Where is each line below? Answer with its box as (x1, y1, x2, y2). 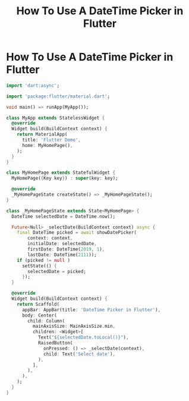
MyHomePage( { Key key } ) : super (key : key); (11, 176, 118, 181)
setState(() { (21, 263, 58, 269)
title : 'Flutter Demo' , (21, 137, 81, 143)
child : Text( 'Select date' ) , (43, 351, 116, 357)
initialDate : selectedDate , (27, 241, 97, 247)
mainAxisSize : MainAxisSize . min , (32, 323, 116, 330)
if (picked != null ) (17, 257, 70, 263)
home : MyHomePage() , (21, 142, 73, 148)
